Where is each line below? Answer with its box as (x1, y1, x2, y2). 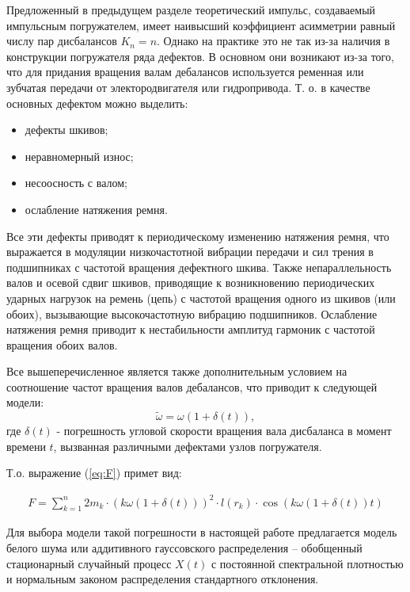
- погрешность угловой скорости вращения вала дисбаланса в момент (56, 422, 392, 439)
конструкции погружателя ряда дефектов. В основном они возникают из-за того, (6, 48, 394, 64)
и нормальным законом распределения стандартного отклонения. (6, 571, 319, 587)
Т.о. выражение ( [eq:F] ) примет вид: (6, 464, 182, 481)
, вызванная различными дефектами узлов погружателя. (53, 437, 322, 454)
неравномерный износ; (25, 147, 134, 164)
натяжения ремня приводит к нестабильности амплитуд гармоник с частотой (6, 321, 375, 338)
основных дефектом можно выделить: (6, 94, 188, 111)
